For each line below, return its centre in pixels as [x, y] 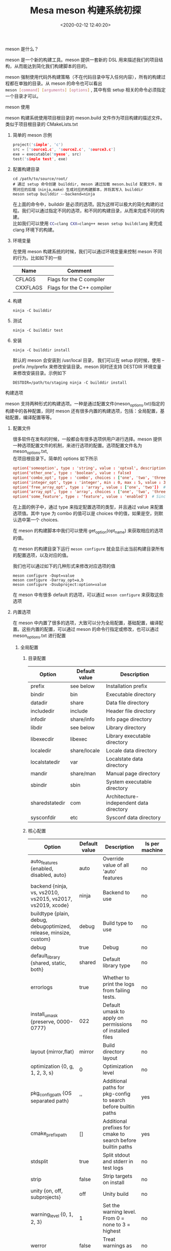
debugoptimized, [51, 926]
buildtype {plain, [50, 913]
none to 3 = [117, 1224]
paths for [113, 1087]
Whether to [116, 977]
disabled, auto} [48, 875]
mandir [39, 773]
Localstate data [125, 758]
